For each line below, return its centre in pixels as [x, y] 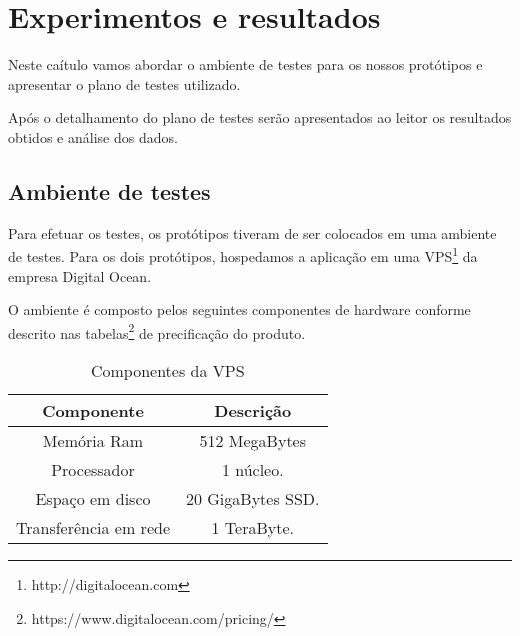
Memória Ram [93, 440]
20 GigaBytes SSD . [252, 498]
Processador [93, 469]
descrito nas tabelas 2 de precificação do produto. [157, 331]
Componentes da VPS [167, 370]
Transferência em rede [93, 527]
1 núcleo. [252, 469]
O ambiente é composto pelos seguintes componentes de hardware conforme [239, 309]
